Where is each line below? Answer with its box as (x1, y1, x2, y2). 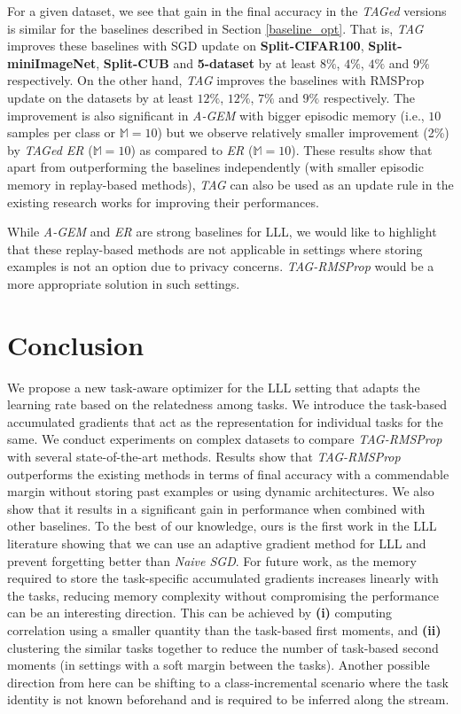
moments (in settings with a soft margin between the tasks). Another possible (7, 656, 430, 674)
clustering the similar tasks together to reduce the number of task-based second (7, 638, 439, 656)
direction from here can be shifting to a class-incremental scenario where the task (7, 672, 449, 691)
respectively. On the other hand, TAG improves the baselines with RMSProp (7, 71, 425, 89)
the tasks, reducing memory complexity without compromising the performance (7, 586, 439, 604)
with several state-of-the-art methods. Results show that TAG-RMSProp (7, 447, 401, 465)
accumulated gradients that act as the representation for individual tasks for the (7, 412, 443, 431)
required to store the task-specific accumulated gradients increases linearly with (7, 569, 439, 587)
